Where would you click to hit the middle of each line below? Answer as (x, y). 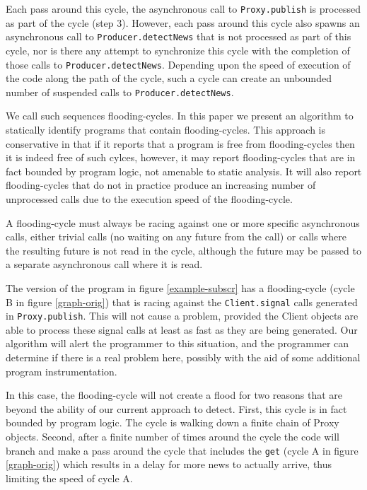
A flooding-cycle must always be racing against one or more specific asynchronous (183, 222)
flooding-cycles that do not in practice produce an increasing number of (161, 185)
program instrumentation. (62, 371)
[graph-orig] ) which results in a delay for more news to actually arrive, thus (169, 464)
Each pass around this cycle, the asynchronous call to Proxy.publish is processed (183, 8)
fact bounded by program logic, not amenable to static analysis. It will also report (184, 171)
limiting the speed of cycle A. (69, 478)
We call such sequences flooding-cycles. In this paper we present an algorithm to (180, 116)
